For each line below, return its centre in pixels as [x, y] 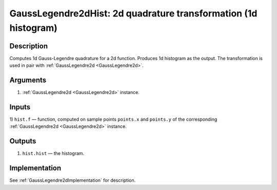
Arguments [28, 80]
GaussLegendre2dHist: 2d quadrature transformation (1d [133, 13]
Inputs [20, 107]
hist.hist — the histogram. [53, 154]
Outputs [23, 141]
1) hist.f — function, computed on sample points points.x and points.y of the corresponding [113, 119]
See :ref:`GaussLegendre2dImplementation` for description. [73, 180]
